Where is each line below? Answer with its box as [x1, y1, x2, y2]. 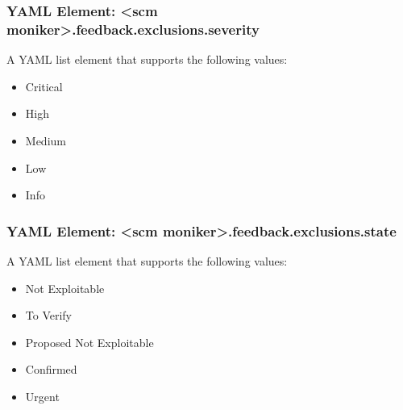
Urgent [25, 387, 60, 404]
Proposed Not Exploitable [25, 333, 154, 350]
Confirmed [25, 361, 77, 378]
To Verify [25, 307, 73, 324]
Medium [25, 132, 66, 149]
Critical [25, 77, 63, 94]
